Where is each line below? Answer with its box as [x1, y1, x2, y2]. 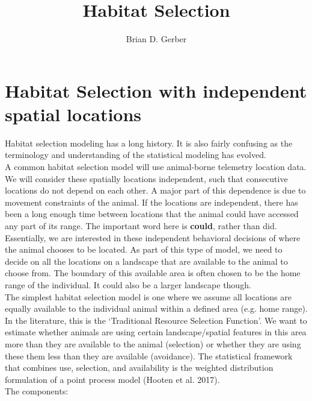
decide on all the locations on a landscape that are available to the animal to [5, 254, 288, 267]
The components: [5, 385, 69, 397]
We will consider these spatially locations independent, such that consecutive [5, 172, 288, 185]
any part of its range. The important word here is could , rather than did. [5, 219, 277, 232]
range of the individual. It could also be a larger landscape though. [5, 278, 251, 291]
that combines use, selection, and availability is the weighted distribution [5, 361, 274, 374]
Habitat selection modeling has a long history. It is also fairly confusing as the [5, 136, 293, 149]
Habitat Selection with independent [5, 78, 307, 103]
